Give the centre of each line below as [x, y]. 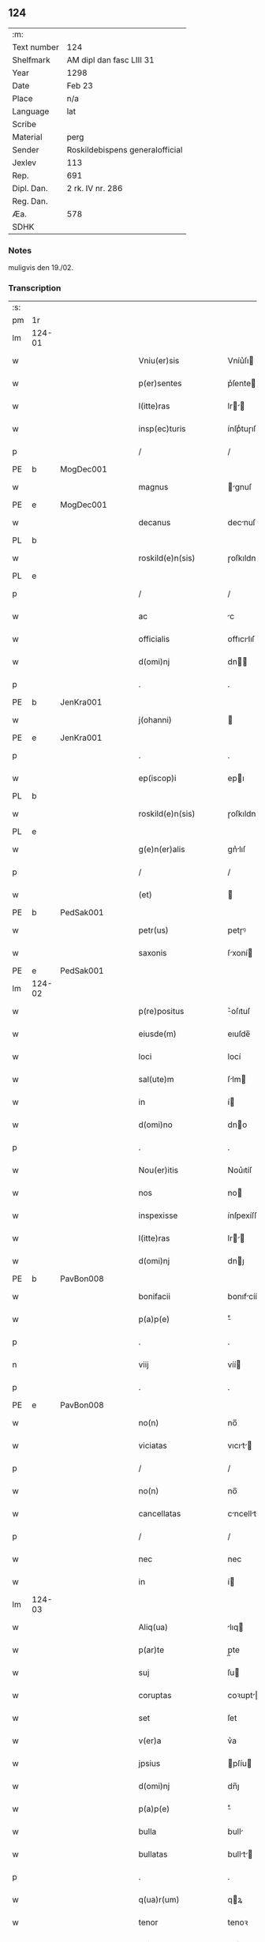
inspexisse [158, 1215]
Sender [26, 149]
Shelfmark [31, 60]
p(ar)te [151, 1650]
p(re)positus [161, 1012]
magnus [153, 487]
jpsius [149, 1764]
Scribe [24, 124]
